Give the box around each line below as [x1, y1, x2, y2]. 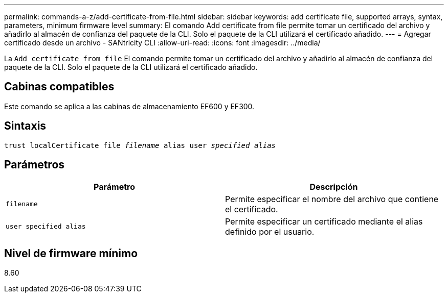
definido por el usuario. [225, 226, 315, 237]
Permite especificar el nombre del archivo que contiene [225, 193, 439, 204]
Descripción [309, 181, 358, 192]
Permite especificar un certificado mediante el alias [225, 216, 423, 227]
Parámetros [4, 158, 65, 171]
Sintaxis [4, 119, 47, 133]
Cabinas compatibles [4, 80, 115, 93]
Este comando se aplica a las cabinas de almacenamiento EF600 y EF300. [4, 102, 255, 111]
